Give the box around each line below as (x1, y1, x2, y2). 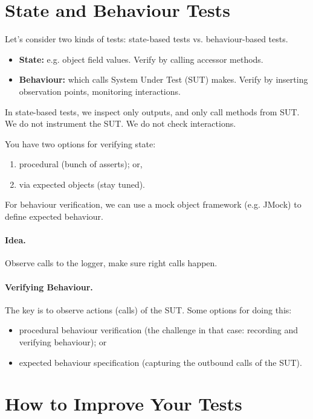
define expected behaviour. (5, 210, 104, 223)
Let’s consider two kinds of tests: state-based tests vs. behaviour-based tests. (5, 33, 288, 45)
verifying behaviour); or (19, 336, 107, 348)
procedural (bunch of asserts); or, (19, 158, 143, 170)
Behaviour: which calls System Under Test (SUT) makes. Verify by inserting (19, 73, 308, 86)
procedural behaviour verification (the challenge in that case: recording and (19, 324, 298, 336)
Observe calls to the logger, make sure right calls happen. (5, 257, 218, 269)
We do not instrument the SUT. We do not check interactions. (5, 117, 236, 130)
